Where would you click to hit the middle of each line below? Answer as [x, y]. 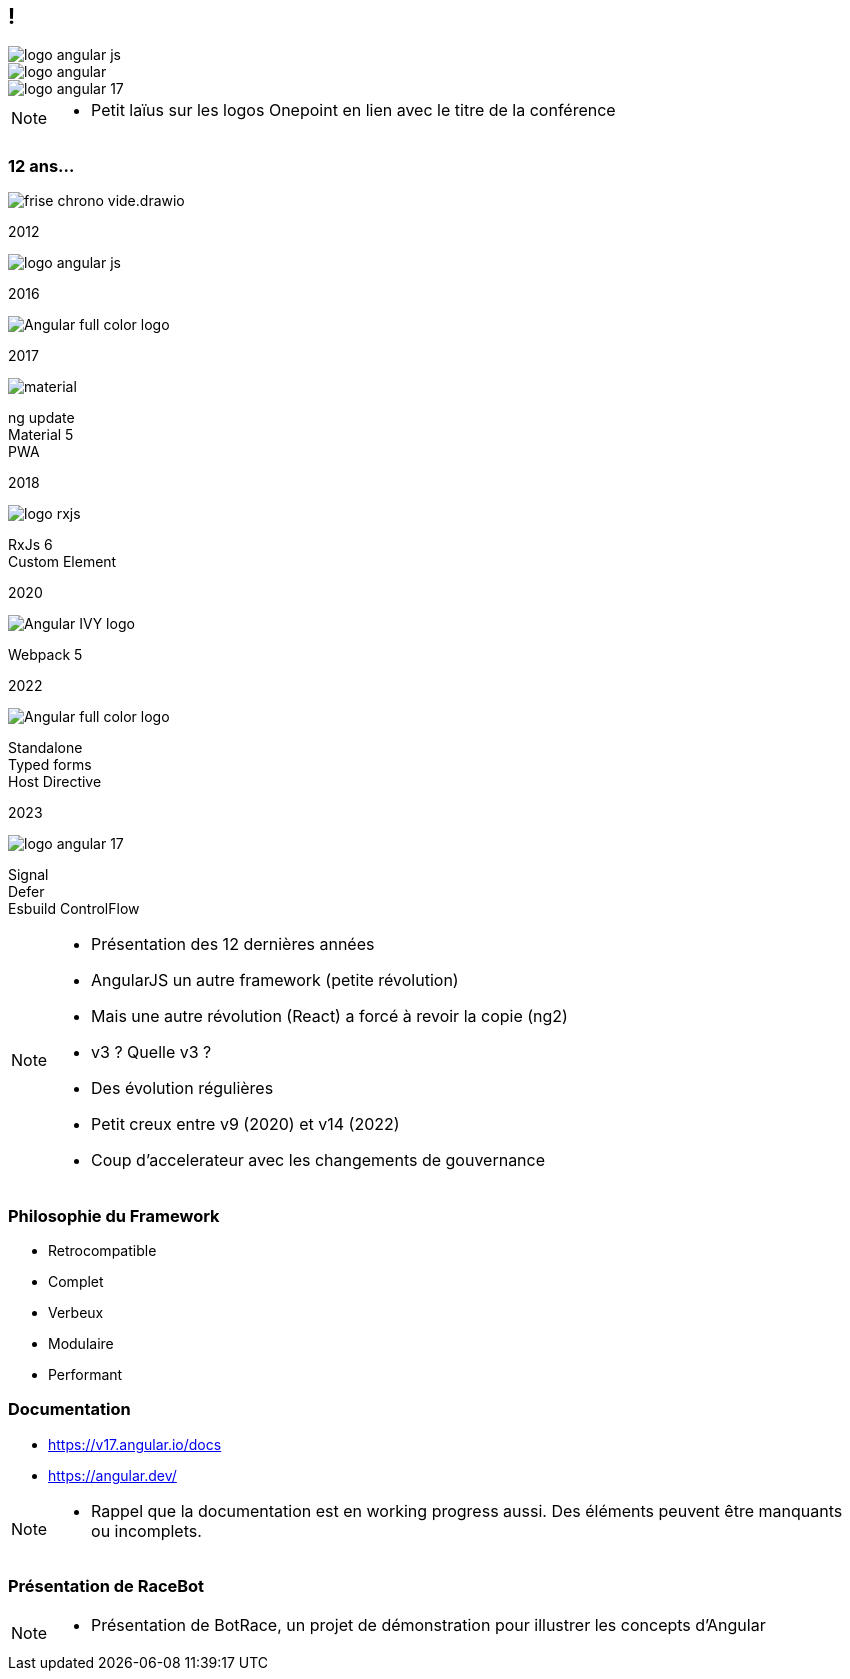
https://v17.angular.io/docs [135, 1444]
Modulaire [81, 1343]
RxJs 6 [30, 545]
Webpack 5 [45, 655]
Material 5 [41, 435]
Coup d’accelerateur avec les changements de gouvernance [318, 1160]
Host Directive [55, 782]
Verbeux [76, 1312]
